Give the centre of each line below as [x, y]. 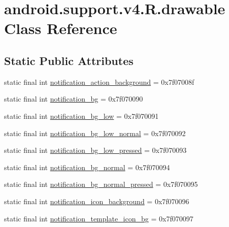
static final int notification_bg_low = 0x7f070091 [81, 116]
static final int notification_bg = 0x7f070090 [74, 99]
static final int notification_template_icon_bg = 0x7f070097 [99, 218]
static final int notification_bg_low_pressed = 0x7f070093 [95, 150]
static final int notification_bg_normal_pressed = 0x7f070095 [101, 184]
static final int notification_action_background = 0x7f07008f [99, 82]
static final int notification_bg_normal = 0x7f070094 [87, 167]
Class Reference [61, 28]
